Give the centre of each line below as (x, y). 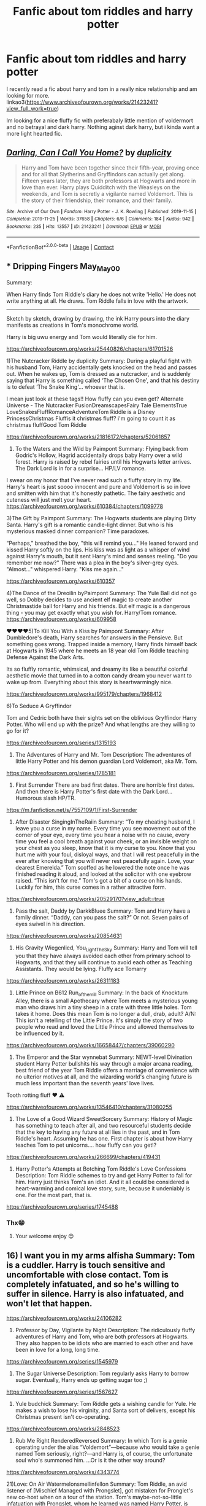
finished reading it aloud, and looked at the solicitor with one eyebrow (103, 874)
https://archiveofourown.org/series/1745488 (62, 1207)
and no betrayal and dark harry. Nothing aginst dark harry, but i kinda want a (103, 127)
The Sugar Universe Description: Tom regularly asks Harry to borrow (102, 1373)
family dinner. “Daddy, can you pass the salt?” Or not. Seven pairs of (102, 918)
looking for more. (28, 95)
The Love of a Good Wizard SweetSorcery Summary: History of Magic (104, 1118)
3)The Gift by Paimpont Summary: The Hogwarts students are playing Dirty (101, 518)
